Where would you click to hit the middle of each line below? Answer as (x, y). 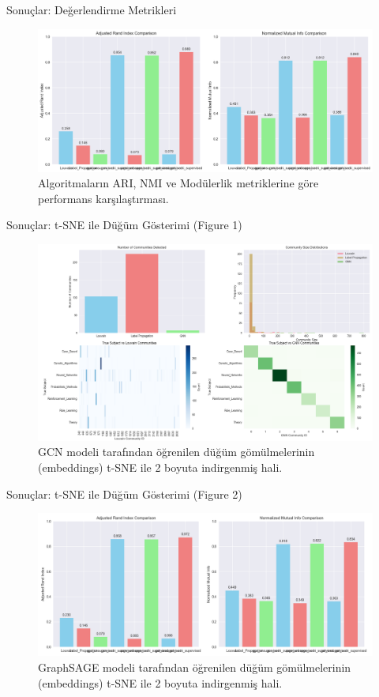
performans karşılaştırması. (103, 198)
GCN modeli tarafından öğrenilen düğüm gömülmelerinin (176, 452)
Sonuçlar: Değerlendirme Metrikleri (92, 9)
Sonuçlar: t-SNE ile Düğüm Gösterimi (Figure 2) (124, 494)
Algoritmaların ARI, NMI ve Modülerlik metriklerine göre (178, 183)
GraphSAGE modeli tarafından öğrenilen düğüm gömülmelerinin (195, 667)
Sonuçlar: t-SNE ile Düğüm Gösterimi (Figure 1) (124, 225)
